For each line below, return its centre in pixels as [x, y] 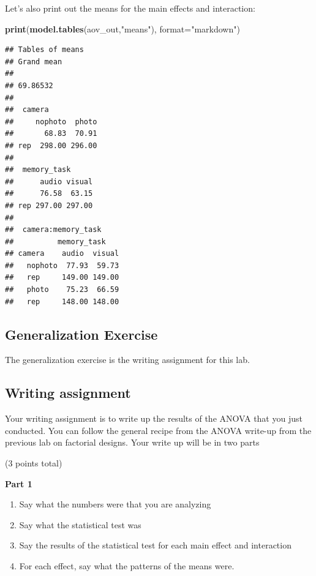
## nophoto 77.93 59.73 [62, 265]
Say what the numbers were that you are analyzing [115, 504]
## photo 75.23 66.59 [62, 290]
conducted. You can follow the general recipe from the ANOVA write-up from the [158, 430]
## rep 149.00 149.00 [62, 278]
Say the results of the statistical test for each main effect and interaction [155, 545]
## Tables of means [44, 50]
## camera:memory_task [53, 230]
